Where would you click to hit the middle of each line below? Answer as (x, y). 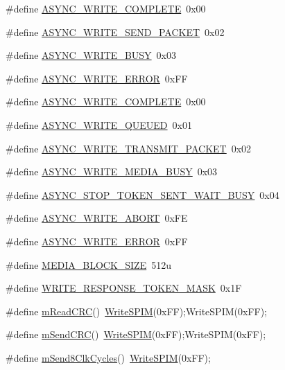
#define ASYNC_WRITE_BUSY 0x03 (91, 55)
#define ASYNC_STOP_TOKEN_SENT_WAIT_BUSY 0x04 (142, 194)
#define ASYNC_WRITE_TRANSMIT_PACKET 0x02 (129, 148)
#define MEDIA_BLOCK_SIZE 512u (89, 264)
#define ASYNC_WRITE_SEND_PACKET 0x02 (115, 32)
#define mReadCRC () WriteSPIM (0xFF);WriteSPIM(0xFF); (136, 311)
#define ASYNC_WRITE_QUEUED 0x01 (99, 124)
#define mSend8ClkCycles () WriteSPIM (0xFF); (108, 357)
